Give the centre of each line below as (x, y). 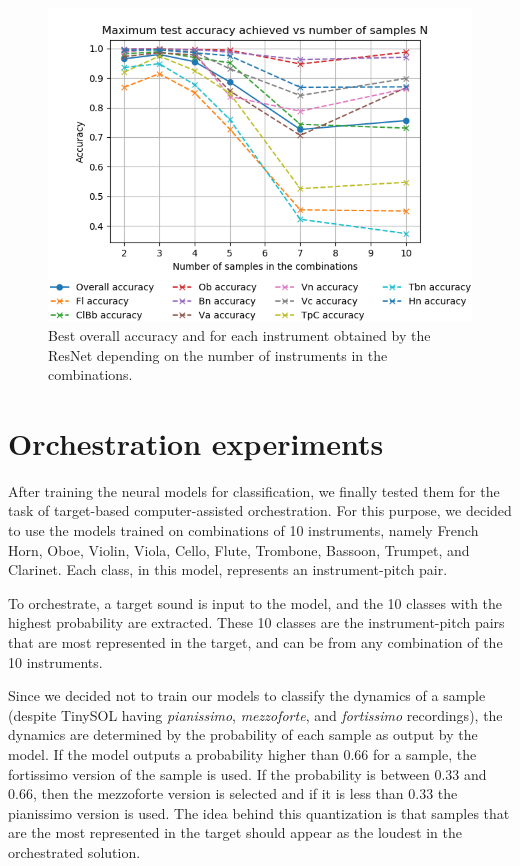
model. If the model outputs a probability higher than (173, 753)
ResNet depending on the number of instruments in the (218, 354)
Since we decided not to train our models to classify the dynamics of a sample (247, 695)
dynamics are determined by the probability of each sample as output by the (243, 734)
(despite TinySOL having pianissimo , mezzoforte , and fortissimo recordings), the (255, 714)
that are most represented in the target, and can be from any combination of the (255, 641)
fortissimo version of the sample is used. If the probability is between (219, 773)
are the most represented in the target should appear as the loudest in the (235, 832)
